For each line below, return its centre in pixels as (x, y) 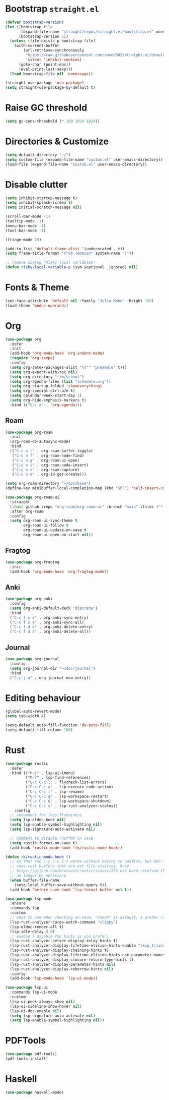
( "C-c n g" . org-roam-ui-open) (46, 460)
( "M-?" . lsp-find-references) (58, 778)
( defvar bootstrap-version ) (35, 22)
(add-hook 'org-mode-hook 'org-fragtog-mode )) (59, 571)
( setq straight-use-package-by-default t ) (50, 88)
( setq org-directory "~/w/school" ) (47, 377)
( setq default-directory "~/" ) (38, 155)
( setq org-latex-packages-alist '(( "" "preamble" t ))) (68, 367)
